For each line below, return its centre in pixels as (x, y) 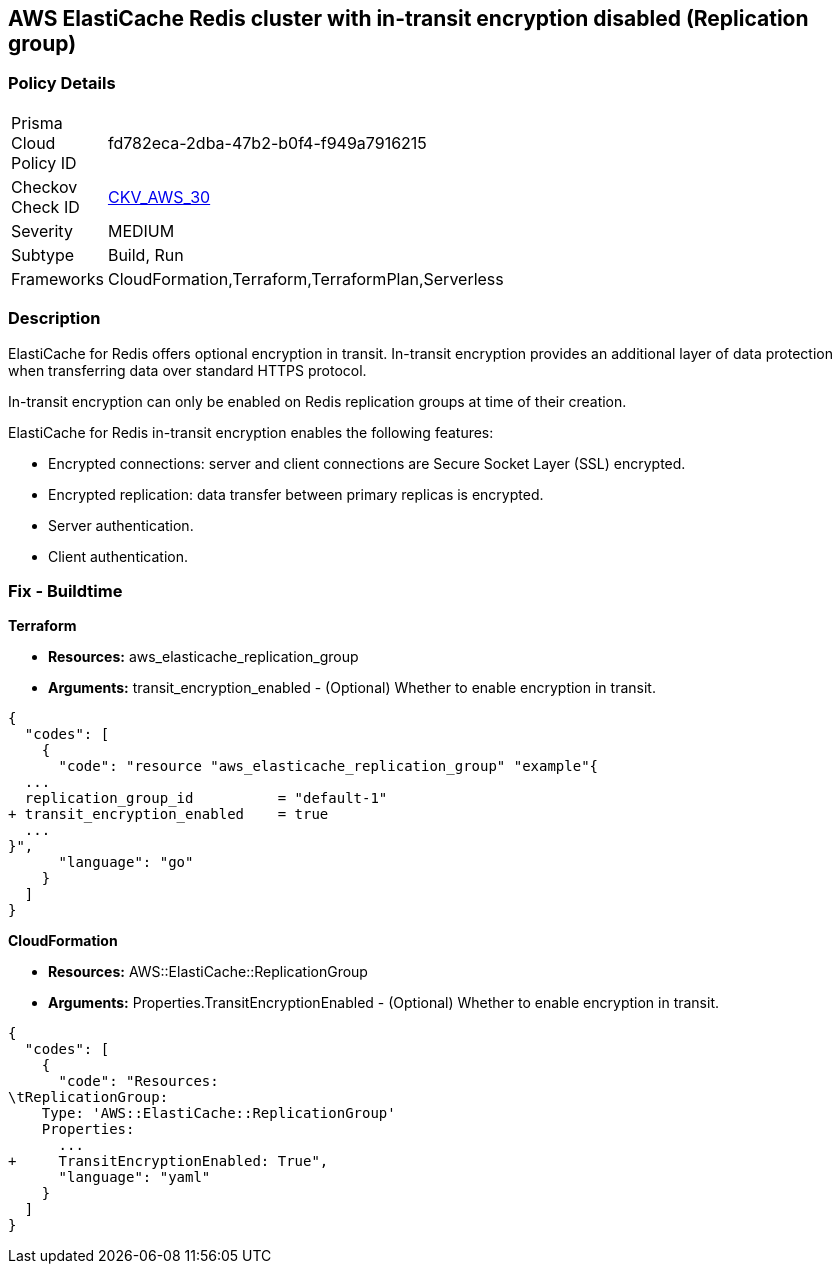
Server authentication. (121, 525)
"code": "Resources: (138, 1081)
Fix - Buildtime (65, 590)
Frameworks (57, 278)
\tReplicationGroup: (88, 1097)
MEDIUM (141, 230)
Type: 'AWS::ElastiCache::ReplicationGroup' (218, 1113)
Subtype (43, 254)
